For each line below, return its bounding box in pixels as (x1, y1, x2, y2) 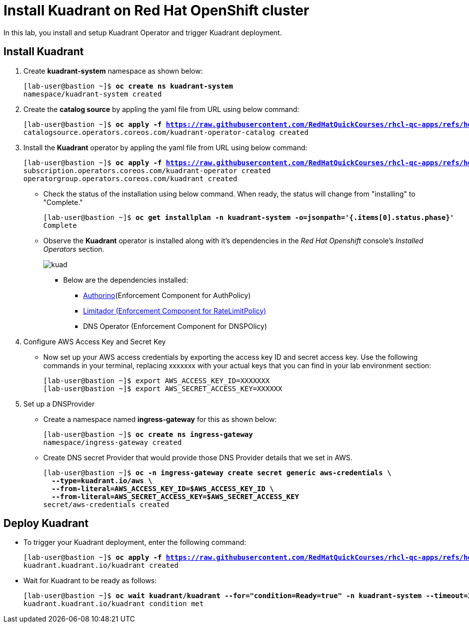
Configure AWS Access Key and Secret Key (23, 337, 166, 346)
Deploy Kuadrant (3, 517, 89, 530)
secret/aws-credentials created (43, 500, 169, 509)
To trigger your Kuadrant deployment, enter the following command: (23, 538, 246, 547)
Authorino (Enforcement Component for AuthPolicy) (83, 291, 251, 300)
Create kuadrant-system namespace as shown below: (23, 66, 203, 75)
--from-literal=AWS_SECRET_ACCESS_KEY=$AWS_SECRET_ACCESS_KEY (51, 492, 299, 501)
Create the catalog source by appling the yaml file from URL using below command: (23, 104, 299, 113)
